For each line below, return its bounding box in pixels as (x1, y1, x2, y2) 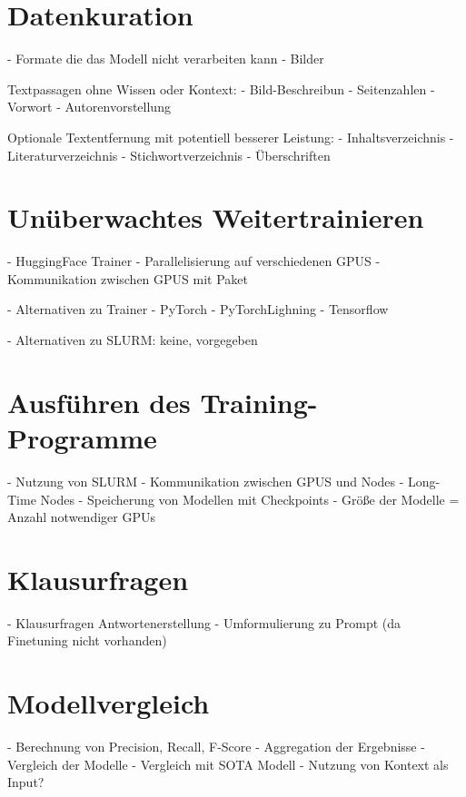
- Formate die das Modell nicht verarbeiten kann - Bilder (7, 49, 324, 68)
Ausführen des (7, 383, 191, 420)
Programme (7, 418, 157, 456)
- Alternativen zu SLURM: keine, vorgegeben (7, 330, 258, 349)
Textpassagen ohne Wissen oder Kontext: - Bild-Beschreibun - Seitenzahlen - (7, 79, 435, 98)
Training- (200, 383, 318, 420)
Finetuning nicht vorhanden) (7, 631, 167, 650)
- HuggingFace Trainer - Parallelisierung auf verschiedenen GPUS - (7, 251, 381, 271)
